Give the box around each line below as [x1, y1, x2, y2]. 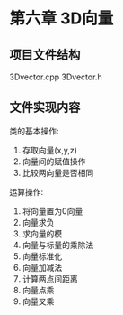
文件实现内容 [9, 100, 81, 116]
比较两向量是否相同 [22, 167, 94, 178]
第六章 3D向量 [9, 8, 114, 29]
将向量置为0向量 [22, 205, 83, 217]
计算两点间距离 [22, 273, 78, 284]
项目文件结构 [9, 47, 81, 62]
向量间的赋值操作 [22, 155, 86, 167]
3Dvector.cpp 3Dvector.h [9, 71, 102, 82]
